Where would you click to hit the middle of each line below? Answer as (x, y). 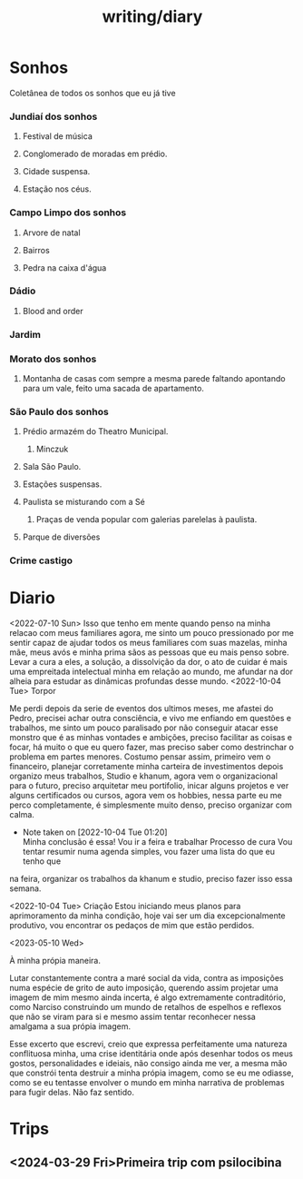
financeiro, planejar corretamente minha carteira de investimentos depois (147, 767)
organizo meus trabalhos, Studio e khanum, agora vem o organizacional (144, 776)
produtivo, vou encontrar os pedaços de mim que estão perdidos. (132, 926)
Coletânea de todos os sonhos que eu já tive (93, 93)
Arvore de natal (51, 233)
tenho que (42, 861)
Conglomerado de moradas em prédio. (95, 154)
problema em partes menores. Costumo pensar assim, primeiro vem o (140, 757)
